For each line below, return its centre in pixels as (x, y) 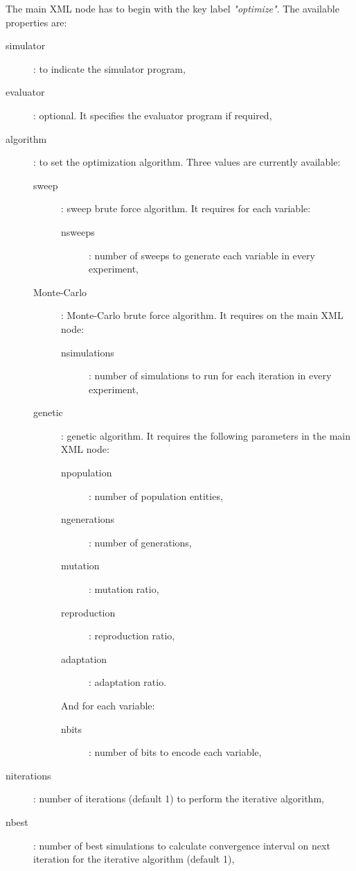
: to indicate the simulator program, (109, 68)
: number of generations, (140, 542)
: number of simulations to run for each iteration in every (210, 376)
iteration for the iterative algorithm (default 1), (134, 859)
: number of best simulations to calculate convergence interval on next (182, 845)
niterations (28, 775)
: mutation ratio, (124, 589)
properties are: (36, 22)
